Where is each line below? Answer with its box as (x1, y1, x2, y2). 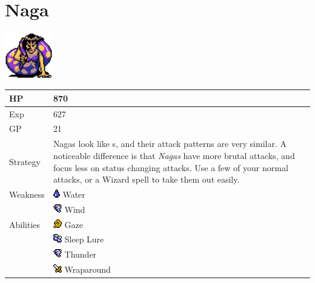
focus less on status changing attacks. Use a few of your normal (53, 161, 288, 174)
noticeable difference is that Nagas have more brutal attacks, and (53, 149, 295, 161)
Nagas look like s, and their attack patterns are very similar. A (53, 137, 287, 150)
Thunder (64, 248, 97, 261)
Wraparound (64, 263, 111, 276)
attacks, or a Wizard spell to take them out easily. (53, 173, 240, 186)
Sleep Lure (64, 233, 104, 246)
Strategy (9, 155, 41, 168)
